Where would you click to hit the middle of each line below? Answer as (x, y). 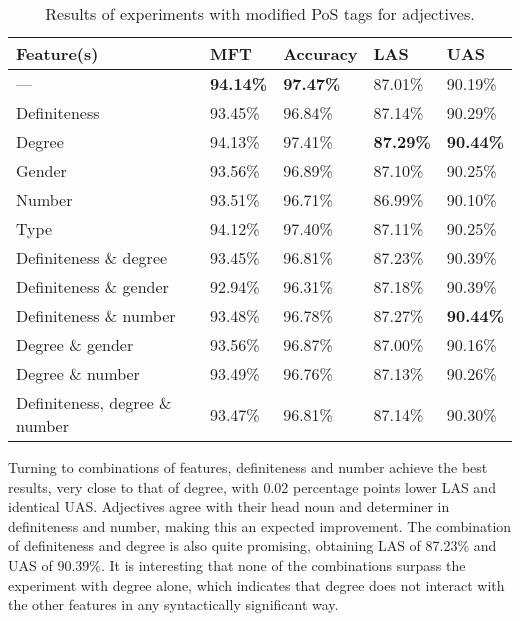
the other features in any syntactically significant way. (173, 604)
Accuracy (320, 53)
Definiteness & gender (92, 286)
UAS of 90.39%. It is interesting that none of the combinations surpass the (237, 564)
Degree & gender (75, 344)
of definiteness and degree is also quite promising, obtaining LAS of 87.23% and (252, 545)
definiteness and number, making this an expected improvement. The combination (260, 525)
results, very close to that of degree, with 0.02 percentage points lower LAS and (252, 486)
